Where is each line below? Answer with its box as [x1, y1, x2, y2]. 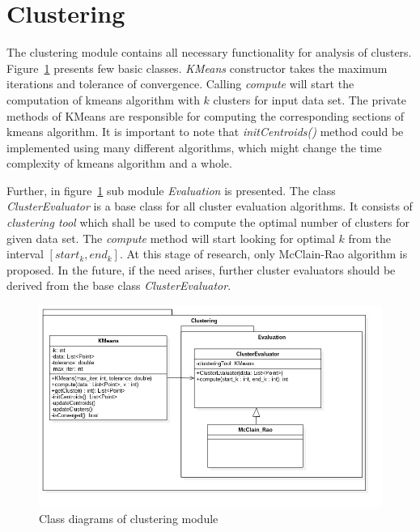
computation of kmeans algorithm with [6, 91, 200, 108]
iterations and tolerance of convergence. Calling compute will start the [6, 75, 354, 92]
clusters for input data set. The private [213, 91, 406, 108]
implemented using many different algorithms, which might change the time [6, 138, 382, 155]
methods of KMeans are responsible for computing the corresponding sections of [6, 107, 405, 124]
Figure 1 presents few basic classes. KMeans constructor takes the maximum [6, 59, 388, 76]
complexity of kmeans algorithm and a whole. [6, 155, 232, 172]
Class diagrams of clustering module [39, 509, 218, 526]
